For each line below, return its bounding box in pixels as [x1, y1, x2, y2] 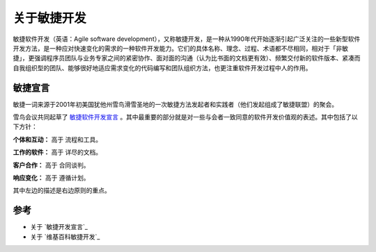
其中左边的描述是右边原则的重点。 [13, 186, 111, 194]
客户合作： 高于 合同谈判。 [13, 160, 90, 169]
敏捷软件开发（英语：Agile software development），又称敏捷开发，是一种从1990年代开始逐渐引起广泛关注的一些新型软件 [13, 35, 361, 43]
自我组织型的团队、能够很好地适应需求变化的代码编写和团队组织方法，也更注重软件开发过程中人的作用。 [13, 63, 312, 72]
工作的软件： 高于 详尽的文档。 [13, 148, 102, 156]
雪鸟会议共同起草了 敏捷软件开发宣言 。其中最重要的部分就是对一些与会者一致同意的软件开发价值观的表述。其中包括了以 [13, 113, 358, 121]
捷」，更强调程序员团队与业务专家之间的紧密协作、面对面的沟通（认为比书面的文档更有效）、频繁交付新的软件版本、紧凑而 [13, 54, 361, 62]
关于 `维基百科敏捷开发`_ [30, 233, 100, 241]
